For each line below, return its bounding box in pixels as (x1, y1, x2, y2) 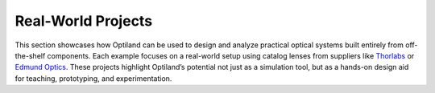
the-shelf (14, 51, 46, 60)
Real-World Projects (14, 12, 153, 30)
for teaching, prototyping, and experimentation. (14, 73, 172, 83)
